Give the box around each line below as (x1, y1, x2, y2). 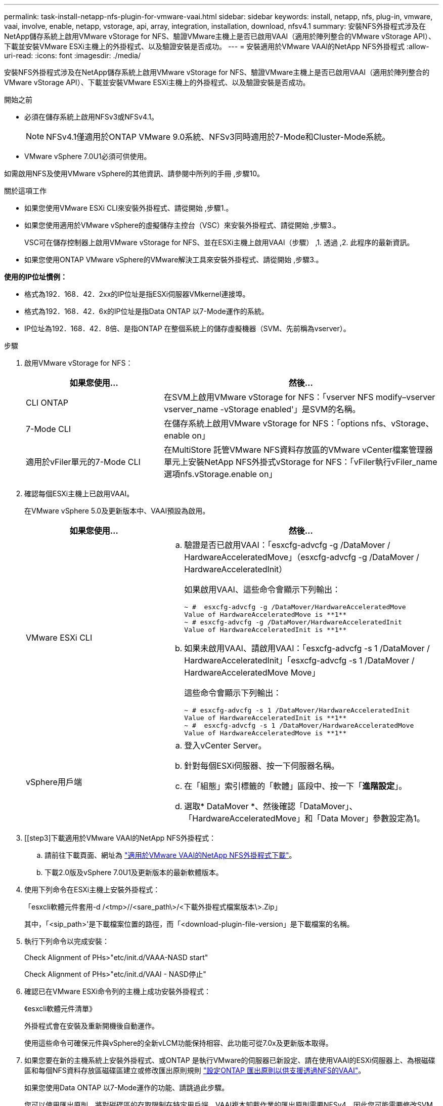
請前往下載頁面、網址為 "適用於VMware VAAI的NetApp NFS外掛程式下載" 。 (45, 851, 296, 859)
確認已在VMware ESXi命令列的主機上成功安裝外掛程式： (24, 987, 211, 996)
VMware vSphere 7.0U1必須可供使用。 (24, 152, 151, 161)
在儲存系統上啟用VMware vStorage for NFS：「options (164, 418, 369, 428)
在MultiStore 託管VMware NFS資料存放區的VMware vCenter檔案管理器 (164, 445, 433, 455)
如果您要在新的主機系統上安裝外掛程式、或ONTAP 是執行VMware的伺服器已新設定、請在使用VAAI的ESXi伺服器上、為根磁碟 (24, 1056, 435, 1064)
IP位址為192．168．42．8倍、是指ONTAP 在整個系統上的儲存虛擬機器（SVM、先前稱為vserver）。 (24, 324, 350, 333)
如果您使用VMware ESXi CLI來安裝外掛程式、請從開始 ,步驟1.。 (24, 204, 233, 212)
